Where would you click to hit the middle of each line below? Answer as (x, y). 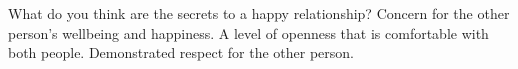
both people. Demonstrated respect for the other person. (181, 52)
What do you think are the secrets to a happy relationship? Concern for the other (259, 13)
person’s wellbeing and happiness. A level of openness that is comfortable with (248, 32)
